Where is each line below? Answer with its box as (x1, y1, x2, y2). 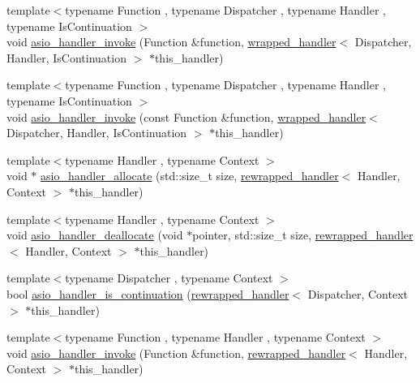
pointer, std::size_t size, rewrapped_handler (192, 226, 414, 243)
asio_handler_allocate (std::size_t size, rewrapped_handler (41, 167, 339, 184)
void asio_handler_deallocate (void (6, 226, 183, 243)
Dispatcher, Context (307, 285, 408, 302)
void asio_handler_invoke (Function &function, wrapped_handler (6, 33, 336, 50)
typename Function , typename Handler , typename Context (65, 329, 366, 346)
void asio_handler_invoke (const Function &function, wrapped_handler (6, 108, 366, 125)
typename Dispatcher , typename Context (65, 269, 273, 286)
